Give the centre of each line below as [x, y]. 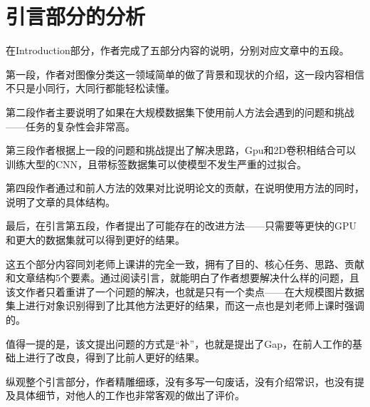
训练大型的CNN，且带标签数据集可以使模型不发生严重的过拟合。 [157, 164]
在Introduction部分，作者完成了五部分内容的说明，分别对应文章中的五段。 [178, 50]
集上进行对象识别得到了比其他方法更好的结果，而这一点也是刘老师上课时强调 [185, 305]
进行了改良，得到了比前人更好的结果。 [115, 357]
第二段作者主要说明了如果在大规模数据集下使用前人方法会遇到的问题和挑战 [180, 112]
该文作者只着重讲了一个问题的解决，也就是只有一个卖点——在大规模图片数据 [185, 291]
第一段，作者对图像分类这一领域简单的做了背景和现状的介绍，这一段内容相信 [185, 74]
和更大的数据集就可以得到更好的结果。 [95, 240]
